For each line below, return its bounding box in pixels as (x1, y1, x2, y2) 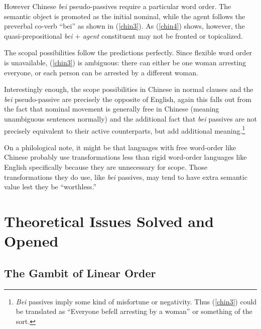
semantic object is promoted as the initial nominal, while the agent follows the (4, 11, 245, 21)
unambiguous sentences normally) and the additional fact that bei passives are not (4, 113, 257, 124)
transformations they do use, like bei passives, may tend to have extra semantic (4, 171, 247, 182)
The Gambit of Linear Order (4, 265, 156, 280)
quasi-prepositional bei (4, 30, 73, 41)
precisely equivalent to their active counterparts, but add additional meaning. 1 (4, 124, 245, 136)
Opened (4, 231, 59, 251)
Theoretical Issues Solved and (4, 210, 214, 231)
